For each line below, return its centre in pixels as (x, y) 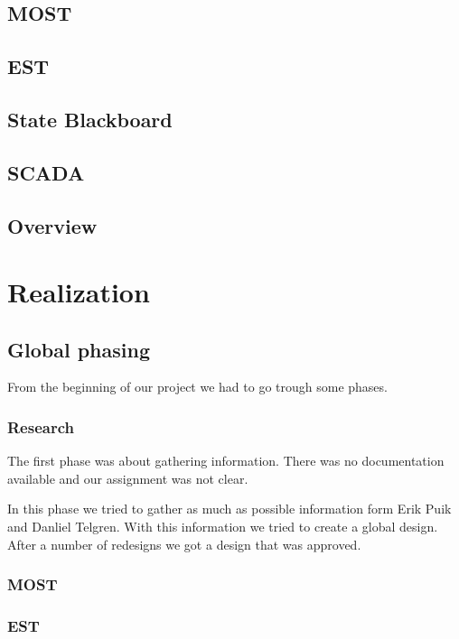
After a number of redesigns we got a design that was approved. (184, 544)
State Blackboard (90, 119)
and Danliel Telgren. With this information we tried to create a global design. (223, 527)
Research (41, 427)
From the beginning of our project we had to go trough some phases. (197, 387)
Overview (52, 225)
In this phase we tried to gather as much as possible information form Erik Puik (229, 509)
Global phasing (79, 349)
